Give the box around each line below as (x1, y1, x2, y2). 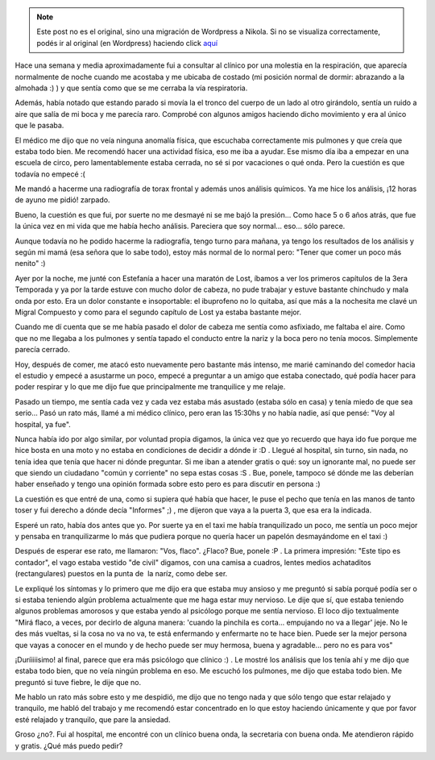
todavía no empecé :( (14, 169, 86, 179)
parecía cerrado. (14, 345, 70, 355)
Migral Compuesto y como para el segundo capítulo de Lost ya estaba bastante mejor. (14, 307, 302, 317)
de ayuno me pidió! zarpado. (14, 195, 110, 205)
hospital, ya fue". (14, 419, 72, 429)
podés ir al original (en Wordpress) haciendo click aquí (36, 38, 217, 48)
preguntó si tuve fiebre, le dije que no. (14, 677, 142, 687)
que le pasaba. (14, 121, 64, 131)
